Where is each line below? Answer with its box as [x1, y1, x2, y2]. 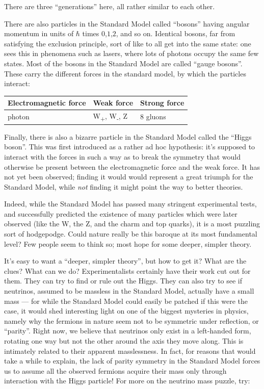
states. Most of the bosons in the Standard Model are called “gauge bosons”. [4, 58, 243, 68]
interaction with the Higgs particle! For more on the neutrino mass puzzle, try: [4, 375, 250, 386]
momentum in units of [4, 28, 74, 39]
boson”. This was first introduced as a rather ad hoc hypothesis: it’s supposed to [4, 141, 255, 152]
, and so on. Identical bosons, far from [116, 28, 235, 39]
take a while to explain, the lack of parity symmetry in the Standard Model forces [4, 355, 260, 366]
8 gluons [140, 111, 166, 122]
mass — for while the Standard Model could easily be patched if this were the [4, 295, 248, 306]
